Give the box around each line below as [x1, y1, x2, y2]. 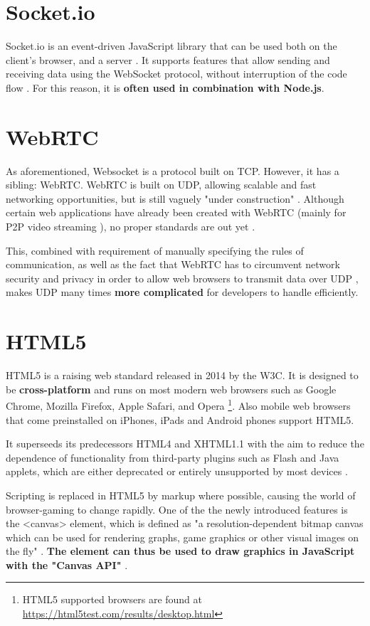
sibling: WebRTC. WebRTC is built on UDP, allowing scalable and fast [6, 177, 317, 192]
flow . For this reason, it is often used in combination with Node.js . [6, 80, 324, 95]
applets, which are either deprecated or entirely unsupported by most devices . [6, 464, 348, 479]
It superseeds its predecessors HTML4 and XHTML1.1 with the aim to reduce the [6, 436, 364, 451]
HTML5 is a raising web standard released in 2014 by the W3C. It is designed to [6, 368, 359, 383]
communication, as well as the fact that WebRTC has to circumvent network [6, 257, 340, 272]
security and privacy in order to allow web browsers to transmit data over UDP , [6, 270, 359, 285]
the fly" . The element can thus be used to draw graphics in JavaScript [6, 543, 355, 558]
